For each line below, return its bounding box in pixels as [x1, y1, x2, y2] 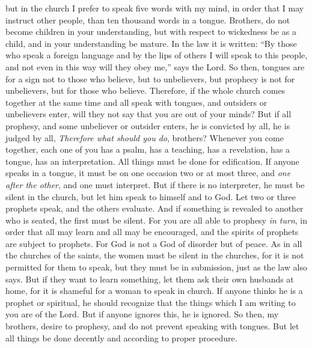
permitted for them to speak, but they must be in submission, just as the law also [5, 261, 307, 273]
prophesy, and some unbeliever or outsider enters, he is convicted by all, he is [5, 119, 290, 132]
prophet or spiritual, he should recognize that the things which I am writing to [5, 296, 296, 308]
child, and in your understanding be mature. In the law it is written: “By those [5, 37, 297, 49]
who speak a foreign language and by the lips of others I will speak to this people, [5, 49, 308, 61]
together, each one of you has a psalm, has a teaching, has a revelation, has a [5, 143, 290, 156]
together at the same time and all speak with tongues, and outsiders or [5, 96, 268, 108]
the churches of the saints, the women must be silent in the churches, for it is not [5, 249, 304, 261]
